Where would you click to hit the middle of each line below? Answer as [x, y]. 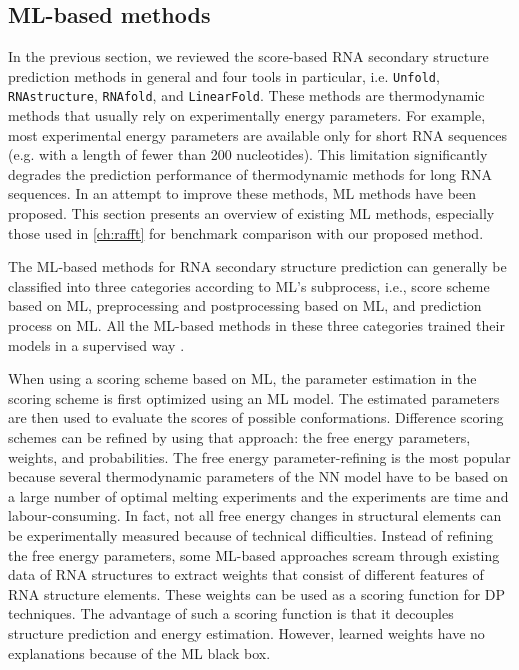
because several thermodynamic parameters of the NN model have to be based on [258, 476]
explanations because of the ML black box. [139, 652]
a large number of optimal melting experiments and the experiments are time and [258, 495]
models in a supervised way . [96, 344]
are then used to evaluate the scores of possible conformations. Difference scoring [256, 417]
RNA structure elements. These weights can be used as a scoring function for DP [257, 593]
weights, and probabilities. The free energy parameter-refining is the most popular [259, 456]
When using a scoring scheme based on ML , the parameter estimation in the [242, 378]
